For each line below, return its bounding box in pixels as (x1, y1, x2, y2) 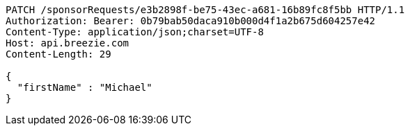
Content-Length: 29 (6, 49, 111, 60)
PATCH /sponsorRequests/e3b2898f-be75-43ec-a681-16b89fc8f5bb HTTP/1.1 (6, 4, 405, 15)
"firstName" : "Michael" (17, 82, 152, 93)
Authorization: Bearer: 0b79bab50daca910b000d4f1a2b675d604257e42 (6, 15, 376, 26)
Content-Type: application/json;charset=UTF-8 (6, 26, 264, 37)
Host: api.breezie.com (6, 37, 129, 49)
